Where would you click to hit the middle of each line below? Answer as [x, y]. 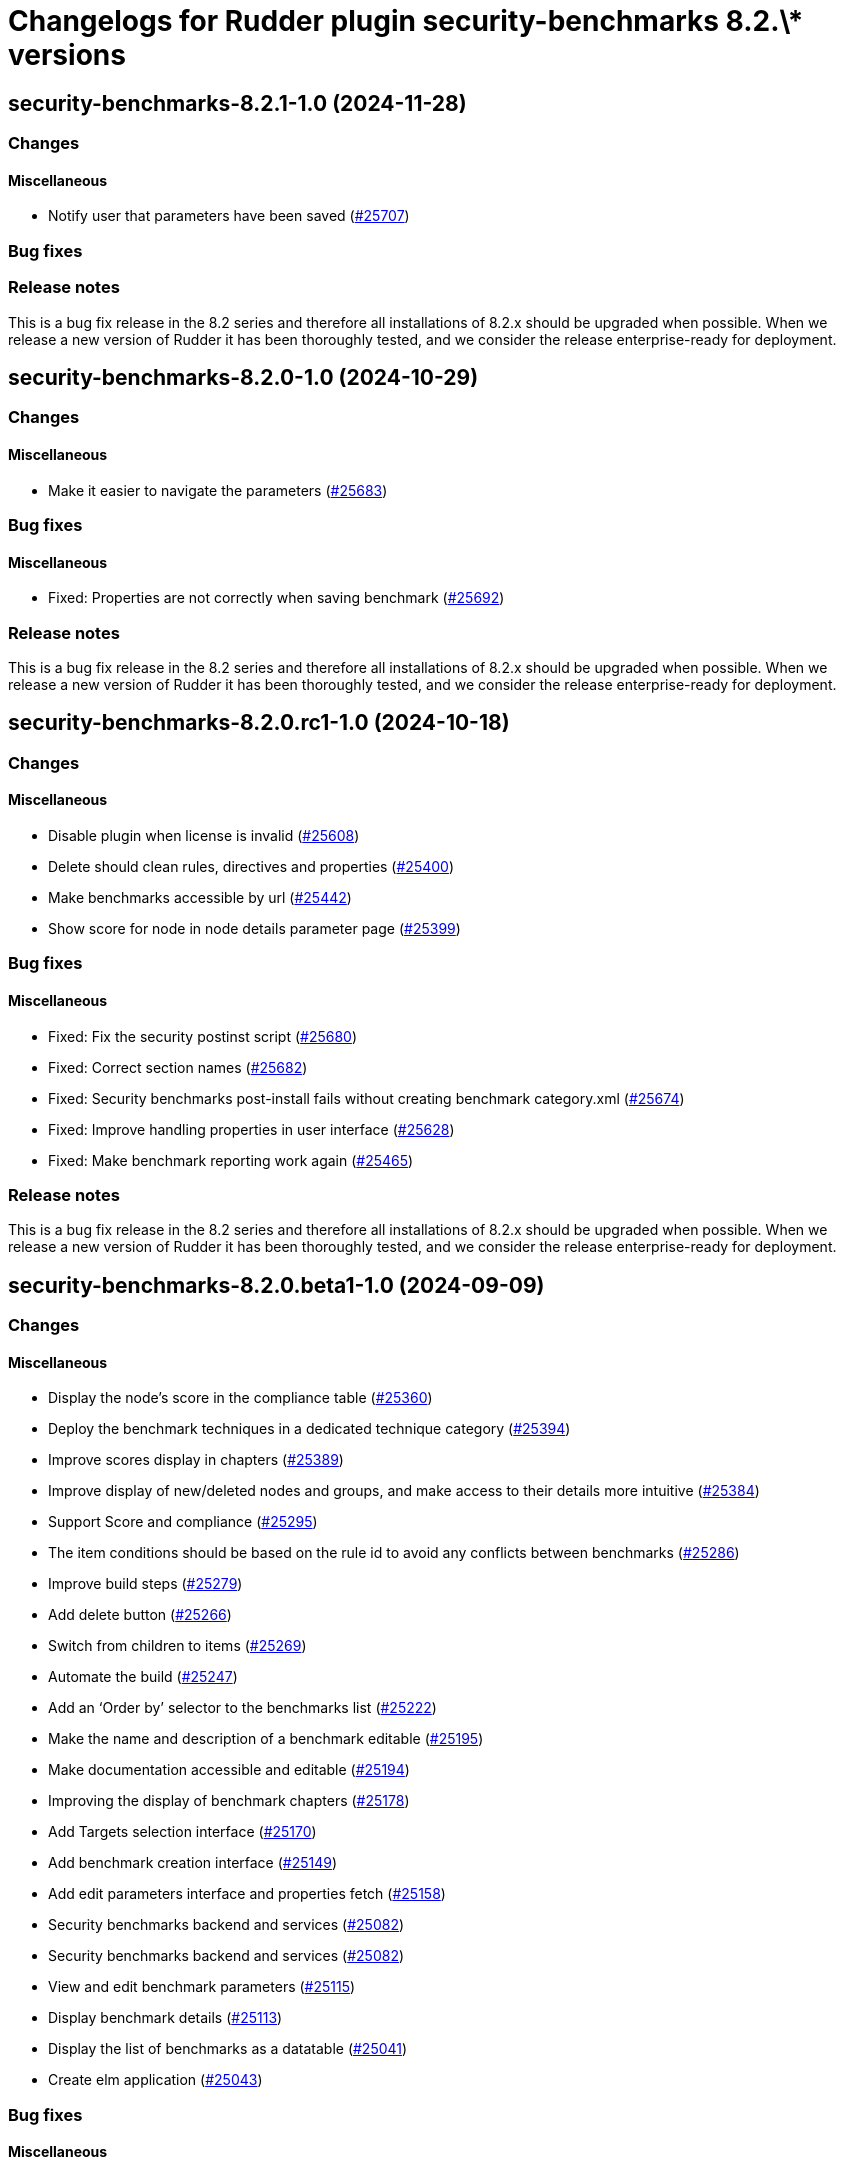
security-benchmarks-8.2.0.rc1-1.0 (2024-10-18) [259, 723]
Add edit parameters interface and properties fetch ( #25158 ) [247, 1894]
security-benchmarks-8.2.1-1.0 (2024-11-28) [237, 103]
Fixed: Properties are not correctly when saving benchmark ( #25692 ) [276, 598]
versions [67, 55]
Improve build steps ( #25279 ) [145, 1584]
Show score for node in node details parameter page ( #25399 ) [254, 928]
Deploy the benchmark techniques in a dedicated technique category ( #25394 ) [309, 1429]
